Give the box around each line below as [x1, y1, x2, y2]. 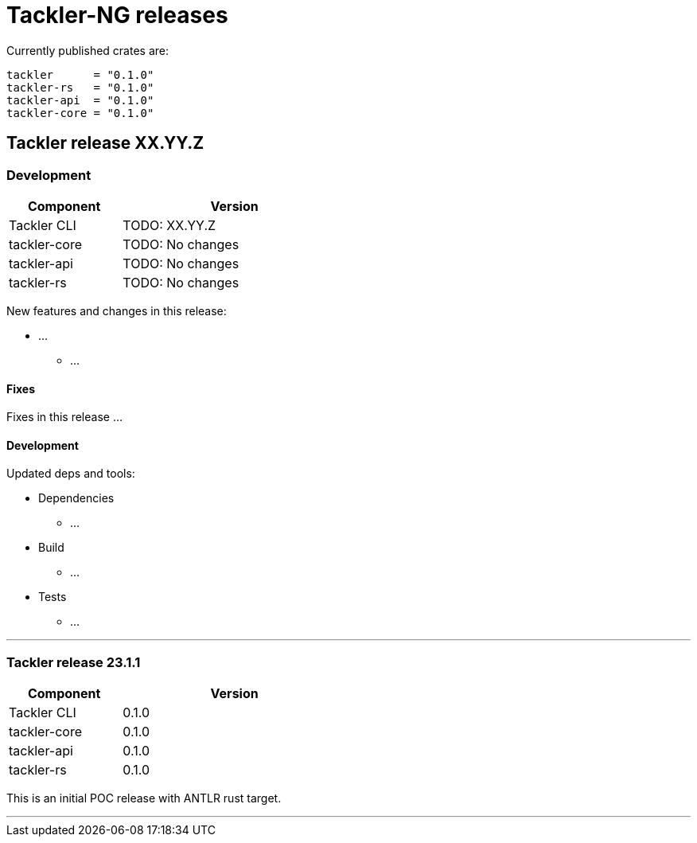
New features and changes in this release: [6, 303, 227, 318]
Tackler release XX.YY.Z [6, 133, 204, 154]
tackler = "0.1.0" [6, 68, 154, 81]
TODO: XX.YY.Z [123, 217, 216, 233]
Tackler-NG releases [6, 2, 228, 29]
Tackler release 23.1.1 [6, 654, 141, 670]
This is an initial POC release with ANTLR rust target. [6, 791, 282, 806]
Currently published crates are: [6, 43, 169, 57]
